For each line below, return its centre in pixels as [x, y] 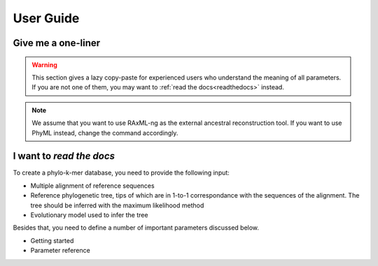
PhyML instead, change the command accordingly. [105, 133]
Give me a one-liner [57, 43]
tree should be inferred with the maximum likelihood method [117, 205]
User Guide [46, 18]
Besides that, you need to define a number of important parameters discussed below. [136, 228]
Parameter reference [60, 251]
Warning [44, 65]
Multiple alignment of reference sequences [92, 186]
